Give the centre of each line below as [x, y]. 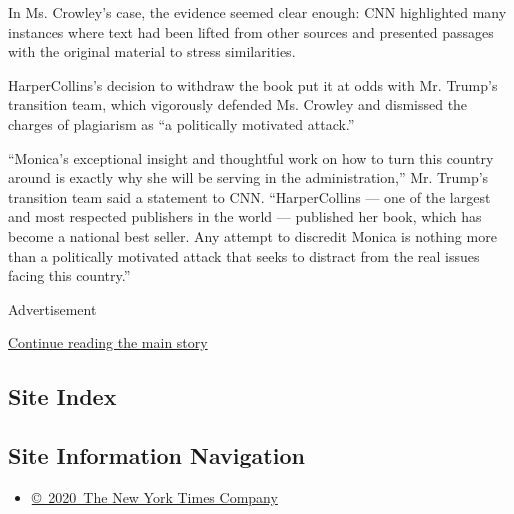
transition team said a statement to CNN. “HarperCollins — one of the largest [249, 196]
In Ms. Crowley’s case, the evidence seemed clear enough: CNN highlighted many [257, 12]
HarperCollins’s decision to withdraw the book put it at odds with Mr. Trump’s [253, 84]
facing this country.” [69, 275]
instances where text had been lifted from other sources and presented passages [251, 31]
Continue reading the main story [108, 342]
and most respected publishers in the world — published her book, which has [245, 216]
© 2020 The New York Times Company [154, 496]
